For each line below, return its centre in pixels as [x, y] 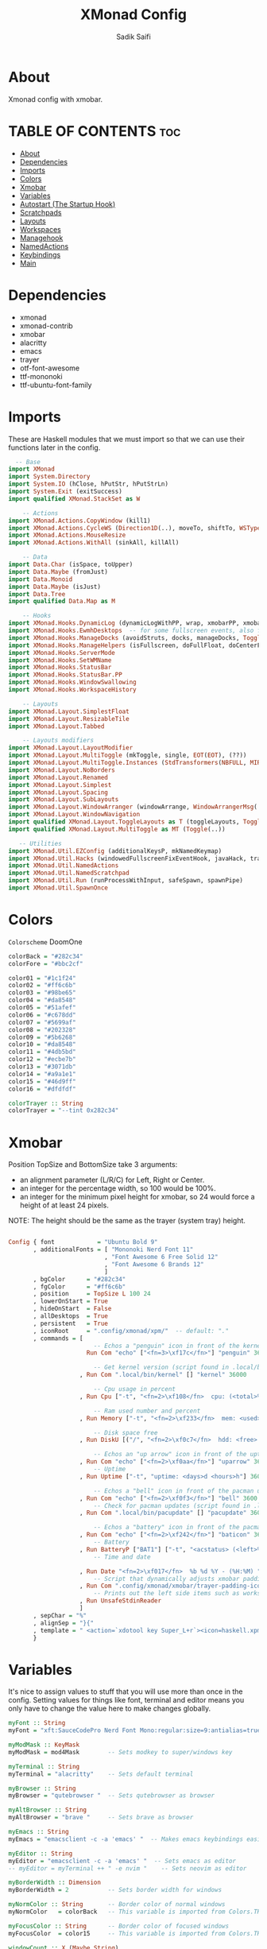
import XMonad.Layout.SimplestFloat [69, 711]
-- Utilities [40, 843]
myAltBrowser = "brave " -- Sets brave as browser [101, 1818]
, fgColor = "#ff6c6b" [79, 1286]
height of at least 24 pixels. [64, 1205]
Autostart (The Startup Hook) [68, 203]
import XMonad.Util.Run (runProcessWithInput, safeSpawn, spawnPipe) [126, 881]
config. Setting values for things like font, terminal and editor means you [126, 1700]
